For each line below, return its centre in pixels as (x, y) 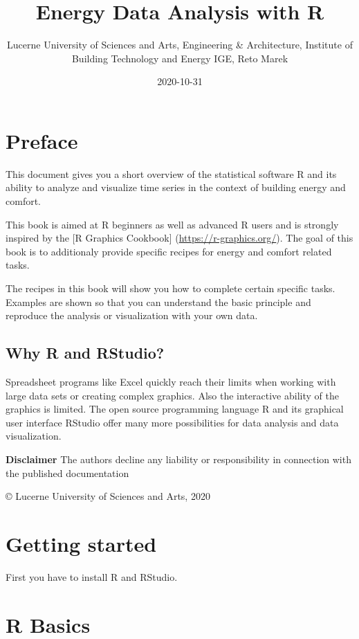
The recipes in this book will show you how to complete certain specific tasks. (171, 288)
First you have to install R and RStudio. (92, 576)
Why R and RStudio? (85, 353)
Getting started (81, 543)
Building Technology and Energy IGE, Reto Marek (180, 58)
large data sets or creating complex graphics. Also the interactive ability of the (172, 395)
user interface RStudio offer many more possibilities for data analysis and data (172, 422)
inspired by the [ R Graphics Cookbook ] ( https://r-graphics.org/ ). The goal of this (179, 238)
